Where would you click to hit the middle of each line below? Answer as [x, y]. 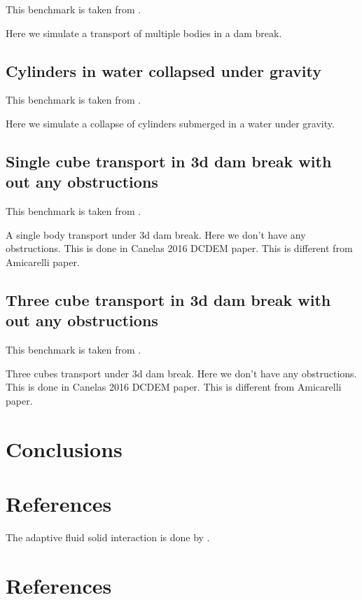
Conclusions [64, 448]
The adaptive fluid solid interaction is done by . [108, 537]
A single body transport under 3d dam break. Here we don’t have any [156, 234]
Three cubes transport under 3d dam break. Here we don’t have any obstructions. [181, 373]
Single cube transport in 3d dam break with [169, 161]
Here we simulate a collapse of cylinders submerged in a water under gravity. [170, 123]
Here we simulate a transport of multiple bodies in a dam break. [144, 33]
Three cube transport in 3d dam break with [168, 299]
